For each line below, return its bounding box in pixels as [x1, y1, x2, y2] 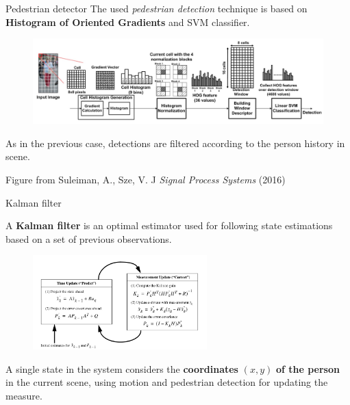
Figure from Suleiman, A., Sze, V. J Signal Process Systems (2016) [5, 172, 286, 187]
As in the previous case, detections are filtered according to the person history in [5, 135, 345, 150]
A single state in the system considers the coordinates [5, 361, 238, 376]
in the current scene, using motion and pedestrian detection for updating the [5, 375, 328, 389]
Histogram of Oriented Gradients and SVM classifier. [5, 14, 250, 29]
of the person [275, 361, 340, 376]
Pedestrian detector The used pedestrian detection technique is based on [5, 1, 308, 15]
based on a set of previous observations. [5, 231, 172, 246]
